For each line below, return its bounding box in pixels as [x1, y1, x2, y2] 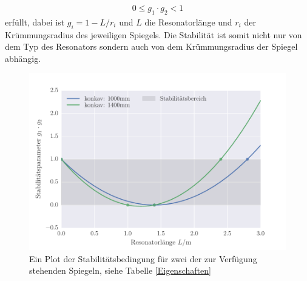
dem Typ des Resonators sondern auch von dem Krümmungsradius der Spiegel [5, 40, 298, 53]
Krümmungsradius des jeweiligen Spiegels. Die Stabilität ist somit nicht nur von [5, 28, 302, 41]
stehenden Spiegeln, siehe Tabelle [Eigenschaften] [29, 264, 211, 277]
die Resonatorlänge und [144, 15, 232, 28]
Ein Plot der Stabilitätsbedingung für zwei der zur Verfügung [29, 252, 257, 265]
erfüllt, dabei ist [5, 15, 65, 28]
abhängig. [5, 52, 41, 64]
